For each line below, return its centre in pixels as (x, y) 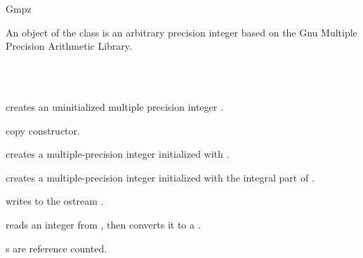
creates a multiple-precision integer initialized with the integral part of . (160, 177)
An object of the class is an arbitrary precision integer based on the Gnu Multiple (181, 32)
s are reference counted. (57, 248)
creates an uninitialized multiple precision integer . (114, 106)
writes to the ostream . (55, 201)
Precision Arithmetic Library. (69, 46)
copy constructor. (43, 130)
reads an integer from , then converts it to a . (103, 224)
